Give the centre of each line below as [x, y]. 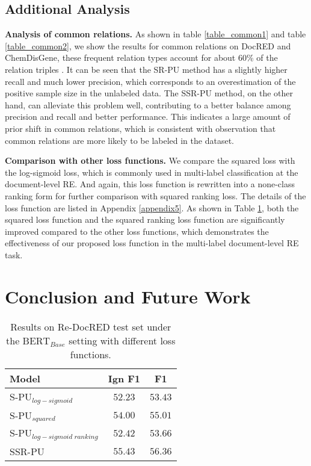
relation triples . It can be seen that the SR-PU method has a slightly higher [146, 69]
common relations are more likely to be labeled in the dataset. [119, 140]
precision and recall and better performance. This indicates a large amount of [148, 116]
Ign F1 [124, 378]
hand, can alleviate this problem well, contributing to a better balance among [148, 104]
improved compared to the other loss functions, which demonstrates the [137, 231]
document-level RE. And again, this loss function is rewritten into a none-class [150, 184]
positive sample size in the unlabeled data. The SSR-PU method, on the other [149, 93]
